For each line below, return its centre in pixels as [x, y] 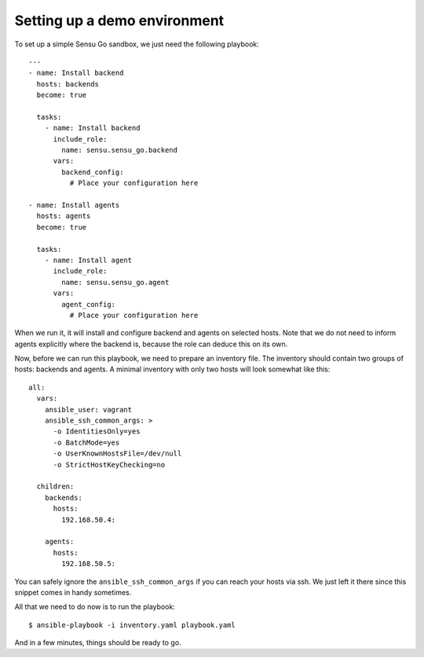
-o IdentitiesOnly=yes [97, 432]
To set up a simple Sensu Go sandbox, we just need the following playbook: [137, 44]
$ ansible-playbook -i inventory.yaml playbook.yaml [132, 625]
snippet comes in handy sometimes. [73, 592]
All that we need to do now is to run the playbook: [95, 607]
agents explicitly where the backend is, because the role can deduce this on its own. [151, 344]
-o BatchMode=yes [86, 442]
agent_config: [89, 304]
